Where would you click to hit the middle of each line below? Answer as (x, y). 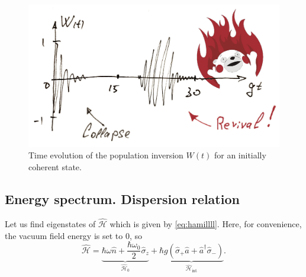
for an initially (240, 155)
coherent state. (55, 166)
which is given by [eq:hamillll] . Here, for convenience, (206, 223)
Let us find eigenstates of (50, 223)
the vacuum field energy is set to (64, 235)
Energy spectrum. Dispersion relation (122, 198)
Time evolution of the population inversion (106, 155)
